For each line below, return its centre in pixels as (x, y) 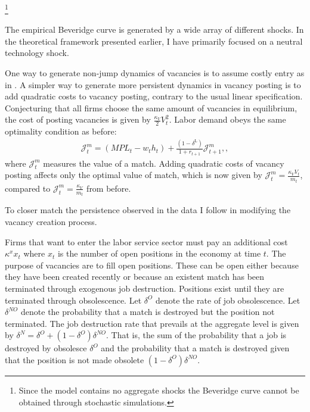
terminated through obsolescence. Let (73, 300)
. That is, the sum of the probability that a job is (196, 335)
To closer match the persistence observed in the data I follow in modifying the (148, 210)
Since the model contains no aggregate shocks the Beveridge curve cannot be (159, 390)
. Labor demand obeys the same (227, 119)
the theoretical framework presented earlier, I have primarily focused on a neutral (154, 41)
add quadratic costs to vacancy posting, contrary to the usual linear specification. (154, 96)
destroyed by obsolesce (46, 348)
